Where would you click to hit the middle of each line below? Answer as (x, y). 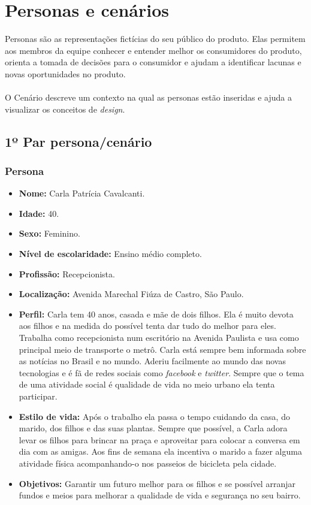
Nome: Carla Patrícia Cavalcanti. (82, 193)
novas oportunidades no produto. (65, 73)
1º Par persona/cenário (78, 141)
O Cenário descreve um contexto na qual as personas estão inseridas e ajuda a (148, 97)
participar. (38, 396)
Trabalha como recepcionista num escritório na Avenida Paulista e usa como (159, 338)
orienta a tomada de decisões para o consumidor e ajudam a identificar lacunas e (153, 62)
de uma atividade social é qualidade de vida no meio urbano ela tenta (147, 384)
